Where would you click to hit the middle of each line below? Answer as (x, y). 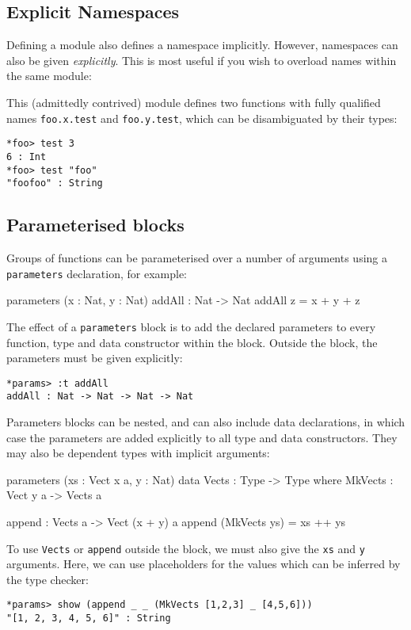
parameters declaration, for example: (97, 273)
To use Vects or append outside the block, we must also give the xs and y (186, 548)
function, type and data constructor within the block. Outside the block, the (192, 342)
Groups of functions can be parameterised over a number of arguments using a (197, 258)
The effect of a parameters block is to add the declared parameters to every (191, 326)
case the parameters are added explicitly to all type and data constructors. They (202, 437)
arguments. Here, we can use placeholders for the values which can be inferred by (204, 564)
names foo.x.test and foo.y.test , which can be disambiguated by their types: (202, 118)
